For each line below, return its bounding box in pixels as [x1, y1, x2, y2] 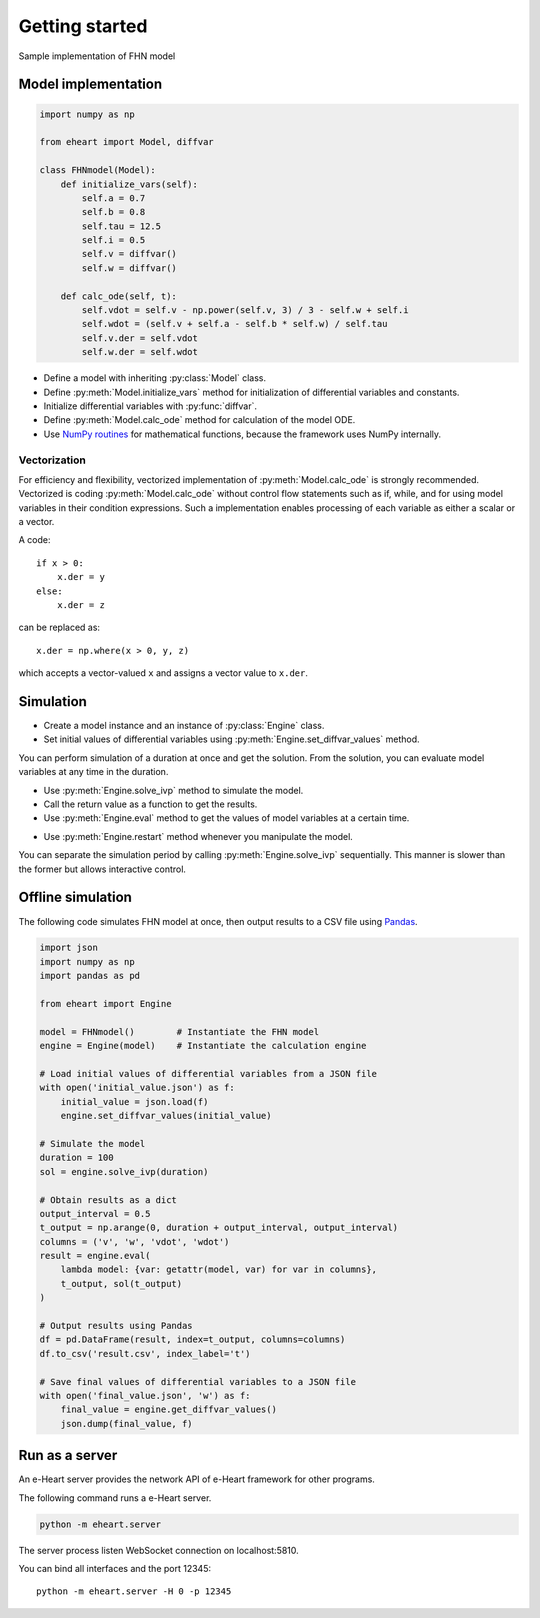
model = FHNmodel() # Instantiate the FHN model [39, 1026, 320, 1037]
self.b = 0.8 [81, 206, 146, 218]
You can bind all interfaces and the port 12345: [18, 1563, 212, 1575]
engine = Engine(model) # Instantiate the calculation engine [39, 1040, 367, 1052]
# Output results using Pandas [39, 1320, 194, 1332]
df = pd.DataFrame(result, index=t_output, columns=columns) [39, 1334, 346, 1345]
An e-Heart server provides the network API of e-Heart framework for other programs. [18, 1473, 375, 1485]
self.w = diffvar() [81, 262, 177, 274]
